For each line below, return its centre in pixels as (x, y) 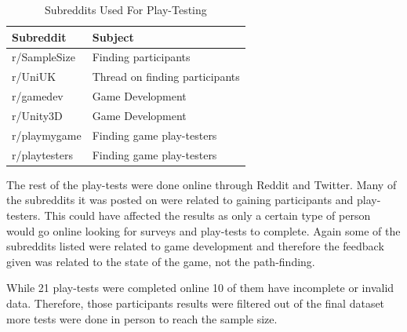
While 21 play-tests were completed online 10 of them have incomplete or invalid (200, 288)
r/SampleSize (44, 57)
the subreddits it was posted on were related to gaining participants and (180, 200)
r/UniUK (34, 77)
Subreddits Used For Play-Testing (125, 9)
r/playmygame (47, 135)
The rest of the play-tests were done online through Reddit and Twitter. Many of (202, 184)
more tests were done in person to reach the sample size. (142, 318)
